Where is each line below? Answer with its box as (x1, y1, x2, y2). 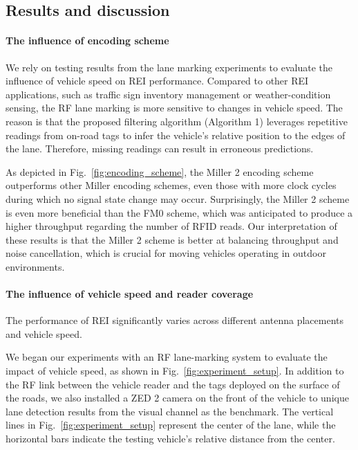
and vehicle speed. (6, 326, 82, 341)
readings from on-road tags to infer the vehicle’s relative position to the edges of (6, 127, 346, 142)
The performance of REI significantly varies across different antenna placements (6, 313, 343, 327)
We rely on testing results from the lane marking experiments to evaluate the (6, 60, 332, 74)
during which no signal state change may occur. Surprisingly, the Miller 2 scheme (6, 191, 350, 206)
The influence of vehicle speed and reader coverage (6, 287, 254, 301)
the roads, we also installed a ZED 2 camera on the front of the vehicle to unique (6, 390, 349, 405)
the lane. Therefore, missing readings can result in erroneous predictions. (6, 141, 314, 156)
